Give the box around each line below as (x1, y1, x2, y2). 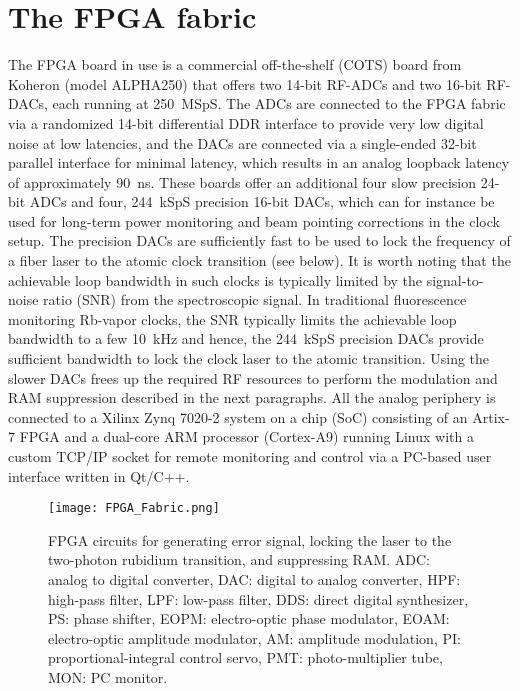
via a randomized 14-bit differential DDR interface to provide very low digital (8, 112, 484, 133)
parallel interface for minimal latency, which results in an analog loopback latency (8, 152, 510, 173)
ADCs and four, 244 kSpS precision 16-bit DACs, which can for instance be (29, 191, 495, 212)
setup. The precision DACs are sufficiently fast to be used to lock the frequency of (8, 230, 511, 251)
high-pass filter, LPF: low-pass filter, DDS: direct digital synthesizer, (48, 588, 469, 609)
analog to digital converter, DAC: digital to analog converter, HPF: (48, 569, 461, 590)
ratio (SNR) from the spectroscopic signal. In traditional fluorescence (43, 289, 467, 310)
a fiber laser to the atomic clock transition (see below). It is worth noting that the (8, 250, 511, 271)
